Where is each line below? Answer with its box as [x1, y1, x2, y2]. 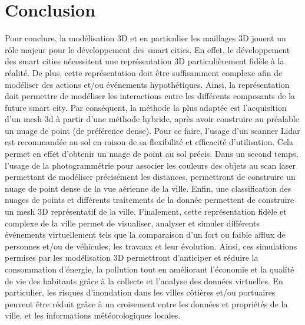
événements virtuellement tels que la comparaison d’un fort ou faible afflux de [5, 228, 286, 241]
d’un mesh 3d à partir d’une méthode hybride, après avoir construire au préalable [5, 113, 299, 125]
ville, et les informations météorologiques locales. [5, 309, 181, 321]
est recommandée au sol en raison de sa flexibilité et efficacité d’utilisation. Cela [5, 136, 294, 148]
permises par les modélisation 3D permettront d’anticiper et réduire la [5, 251, 258, 264]
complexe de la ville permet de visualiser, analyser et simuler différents [5, 216, 260, 229]
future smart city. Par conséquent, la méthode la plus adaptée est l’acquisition [5, 101, 287, 113]
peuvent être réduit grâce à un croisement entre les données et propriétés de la [5, 297, 288, 310]
